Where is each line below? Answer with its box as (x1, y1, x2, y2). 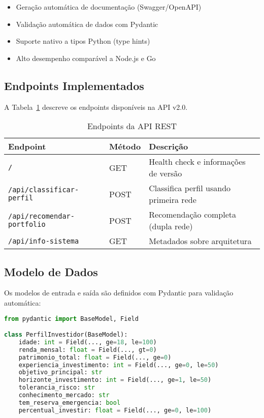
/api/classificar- (8, 186, 79, 194)
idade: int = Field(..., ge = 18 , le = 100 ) (18, 338, 157, 346)
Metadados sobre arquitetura (149, 235, 252, 247)
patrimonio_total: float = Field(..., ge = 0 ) (18, 353, 172, 361)
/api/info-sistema (8, 236, 79, 245)
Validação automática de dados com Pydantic (16, 18, 158, 29)
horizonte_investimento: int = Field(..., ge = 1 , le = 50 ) (18, 376, 212, 384)
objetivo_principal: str (18, 369, 103, 376)
